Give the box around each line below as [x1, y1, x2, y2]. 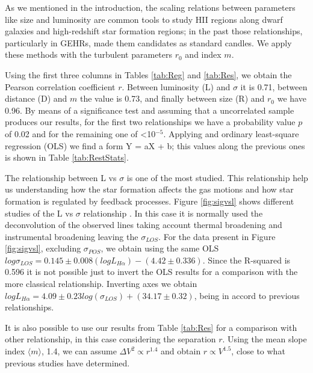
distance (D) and [5, 92, 67, 105]
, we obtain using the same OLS [101, 242, 219, 254]
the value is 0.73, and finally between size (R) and [79, 92, 265, 105]
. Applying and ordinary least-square [163, 127, 299, 140]
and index [185, 48, 222, 61]
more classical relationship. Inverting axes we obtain [5, 277, 197, 290]
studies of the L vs [5, 206, 73, 219]
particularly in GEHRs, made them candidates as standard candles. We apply [5, 36, 292, 49]
